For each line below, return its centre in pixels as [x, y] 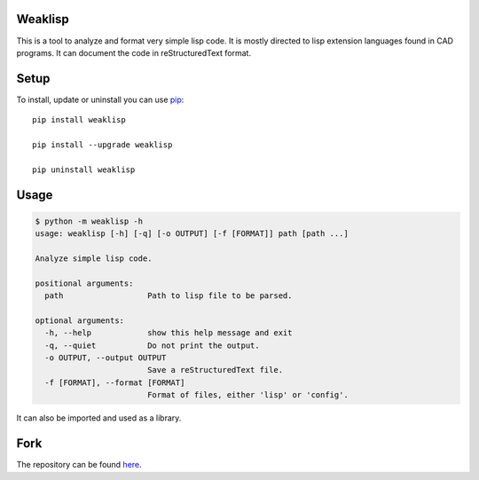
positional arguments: [84, 283]
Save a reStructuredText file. [215, 370]
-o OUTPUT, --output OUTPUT [106, 358]
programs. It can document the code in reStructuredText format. [134, 52]
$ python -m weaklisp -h [89, 221]
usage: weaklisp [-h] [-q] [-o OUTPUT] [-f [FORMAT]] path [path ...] [192, 234]
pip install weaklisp [79, 120]
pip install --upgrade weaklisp [102, 145]
